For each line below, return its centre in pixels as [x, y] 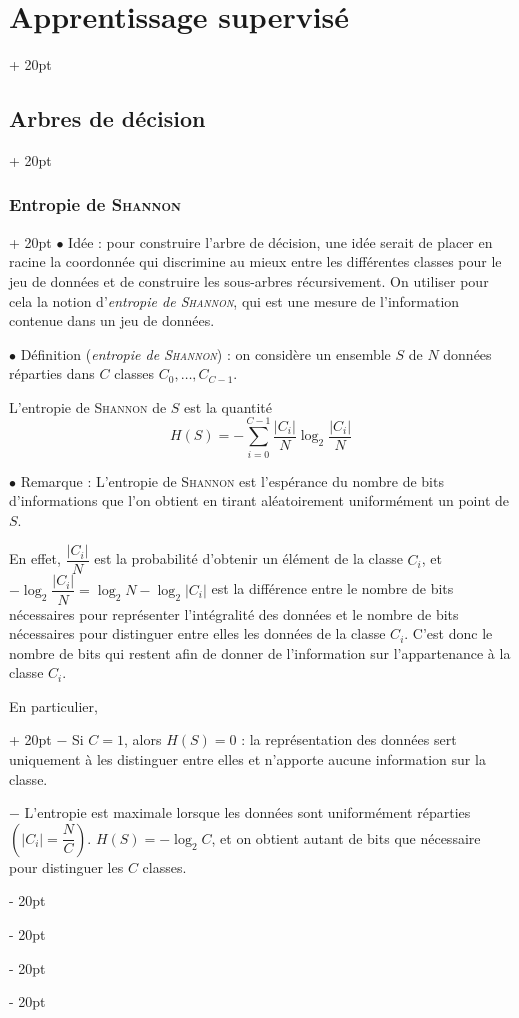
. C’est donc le [448, 633]
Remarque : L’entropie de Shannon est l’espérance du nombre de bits [232, 480]
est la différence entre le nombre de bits [332, 588]
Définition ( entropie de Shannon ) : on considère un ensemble [205, 353]
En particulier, [53, 705]
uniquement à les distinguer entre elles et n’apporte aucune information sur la [247, 759]
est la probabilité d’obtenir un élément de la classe [248, 558]
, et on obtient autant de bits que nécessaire [346, 837]
